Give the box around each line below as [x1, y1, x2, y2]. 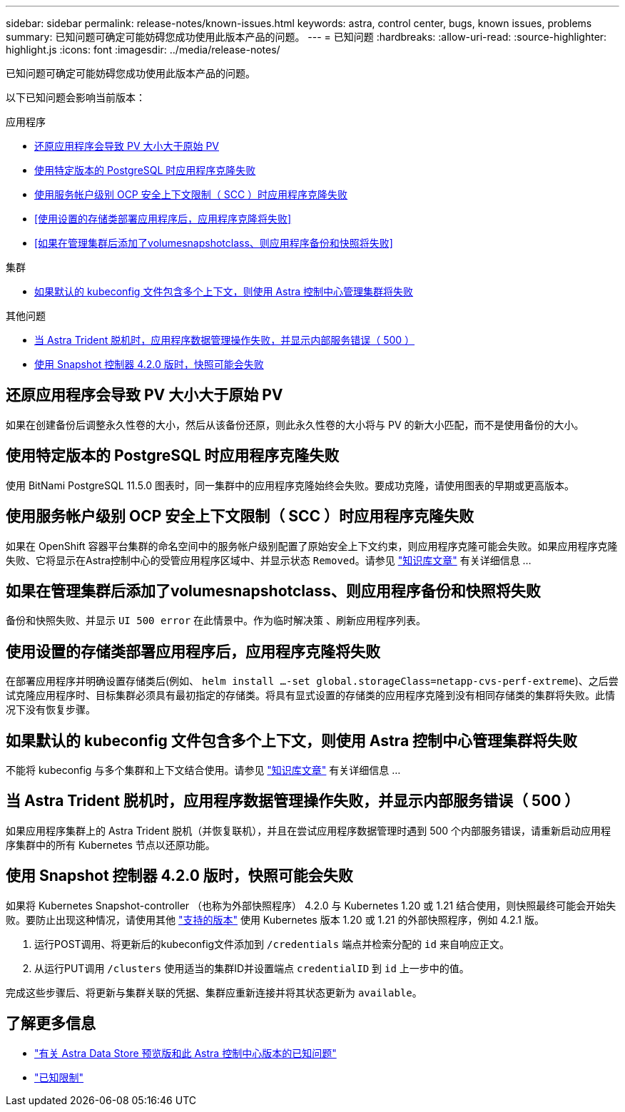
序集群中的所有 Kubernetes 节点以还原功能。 [6, 838, 215, 851]
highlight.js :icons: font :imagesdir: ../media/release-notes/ [6, 44, 280, 56]
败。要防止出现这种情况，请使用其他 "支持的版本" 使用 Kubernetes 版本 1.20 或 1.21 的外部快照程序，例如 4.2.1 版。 [6, 913, 545, 926]
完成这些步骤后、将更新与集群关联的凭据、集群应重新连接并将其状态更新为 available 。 [6, 986, 422, 999]
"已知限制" [34, 1071, 84, 1083]
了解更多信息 [6, 1014, 96, 1033]
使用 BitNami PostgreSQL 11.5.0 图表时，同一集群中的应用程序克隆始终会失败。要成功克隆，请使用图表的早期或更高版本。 [6, 479, 575, 491]
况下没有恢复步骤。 [6, 703, 96, 716]
